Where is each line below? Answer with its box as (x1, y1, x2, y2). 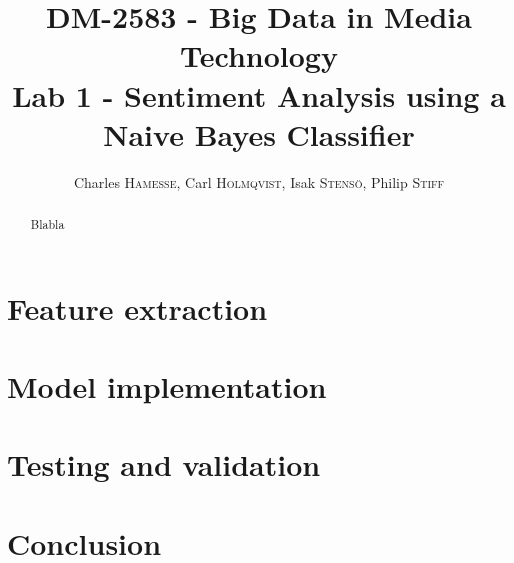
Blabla (30, 216, 65, 233)
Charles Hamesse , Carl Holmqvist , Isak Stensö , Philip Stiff (73, 171, 445, 192)
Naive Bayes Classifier (103, 113, 415, 154)
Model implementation (7, 366, 327, 407)
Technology (180, 35, 338, 76)
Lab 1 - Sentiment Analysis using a (12, 74, 506, 115)
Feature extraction (7, 287, 268, 328)
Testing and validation (7, 444, 321, 485)
